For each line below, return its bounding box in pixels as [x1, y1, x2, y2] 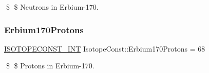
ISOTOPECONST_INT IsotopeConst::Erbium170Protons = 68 [4, 43, 205, 54]
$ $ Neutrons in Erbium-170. [6, 2, 99, 12]
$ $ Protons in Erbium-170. [6, 60, 94, 71]
